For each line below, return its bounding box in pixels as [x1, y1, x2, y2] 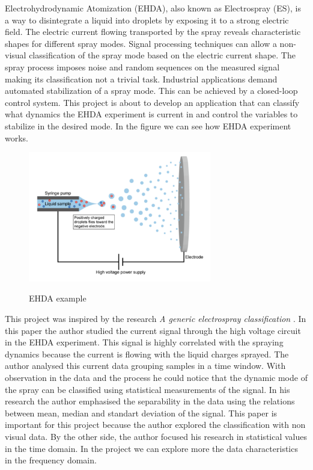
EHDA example [29, 292, 87, 305]
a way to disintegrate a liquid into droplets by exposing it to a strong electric [5, 13, 289, 26]
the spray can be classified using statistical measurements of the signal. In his [5, 383, 290, 395]
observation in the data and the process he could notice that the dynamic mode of [5, 371, 308, 383]
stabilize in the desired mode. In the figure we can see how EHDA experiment [5, 119, 291, 132]
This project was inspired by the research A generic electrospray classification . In [5, 312, 306, 325]
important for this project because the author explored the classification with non [5, 418, 306, 431]
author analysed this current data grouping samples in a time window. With [5, 359, 286, 372]
